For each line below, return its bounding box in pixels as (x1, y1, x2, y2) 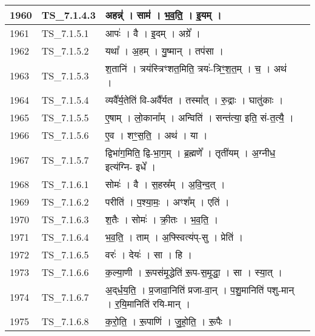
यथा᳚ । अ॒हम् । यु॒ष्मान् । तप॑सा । (105, 44, 224, 58)
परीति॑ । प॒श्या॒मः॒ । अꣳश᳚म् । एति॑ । (105, 195, 230, 209)
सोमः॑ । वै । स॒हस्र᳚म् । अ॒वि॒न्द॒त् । (105, 177, 225, 191)
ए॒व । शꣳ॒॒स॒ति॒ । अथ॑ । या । (105, 128, 208, 142)
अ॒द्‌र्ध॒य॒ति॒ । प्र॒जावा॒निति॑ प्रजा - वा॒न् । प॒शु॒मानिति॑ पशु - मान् (105, 283, 294, 297)
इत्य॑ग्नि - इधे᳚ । (105, 160, 156, 173)
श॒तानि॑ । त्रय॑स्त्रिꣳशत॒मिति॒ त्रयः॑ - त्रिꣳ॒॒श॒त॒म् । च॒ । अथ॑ (105, 61, 287, 75)
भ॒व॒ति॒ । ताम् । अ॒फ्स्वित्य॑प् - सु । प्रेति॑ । (105, 230, 244, 244)
